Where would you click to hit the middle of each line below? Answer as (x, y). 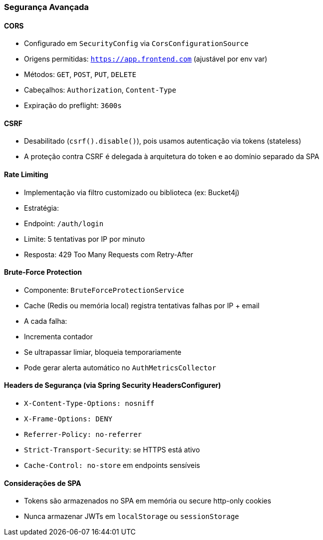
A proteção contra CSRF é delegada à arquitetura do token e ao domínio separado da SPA (172, 157)
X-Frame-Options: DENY (68, 419)
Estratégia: (41, 208)
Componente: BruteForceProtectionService (104, 290)
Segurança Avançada (46, 7)
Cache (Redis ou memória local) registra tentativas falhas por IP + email (142, 305)
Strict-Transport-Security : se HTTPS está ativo (112, 450)
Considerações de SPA (43, 483)
